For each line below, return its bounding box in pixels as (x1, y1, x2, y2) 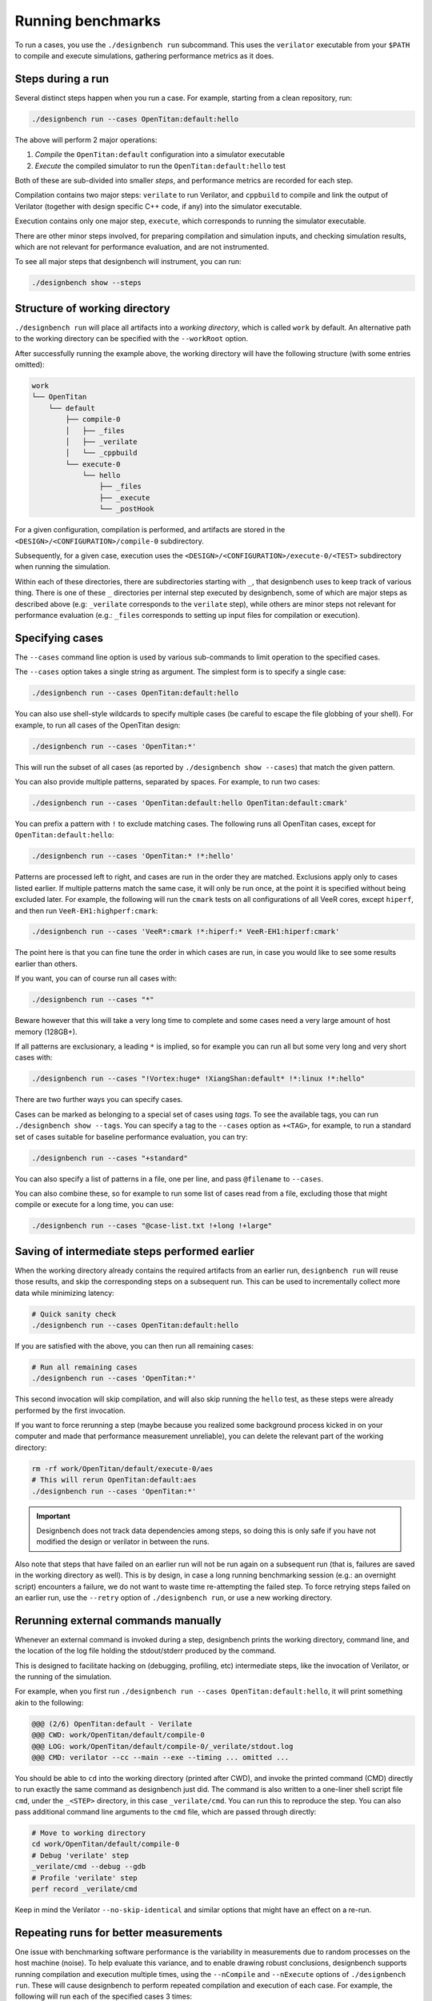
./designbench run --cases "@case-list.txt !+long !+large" (31, 1221, 273, 1230)
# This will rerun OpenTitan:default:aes (31, 1475, 197, 1485)
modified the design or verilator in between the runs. (36, 1537, 210, 1546)
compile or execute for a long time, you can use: (14, 1200, 174, 1209)
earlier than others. (14, 959, 78, 968)
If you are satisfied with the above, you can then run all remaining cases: (14, 1341, 254, 1350)
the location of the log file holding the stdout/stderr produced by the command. (14, 1646, 277, 1656)
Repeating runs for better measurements (14, 1926, 223, 1939)
